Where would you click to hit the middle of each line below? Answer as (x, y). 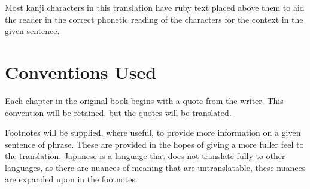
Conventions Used (81, 71)
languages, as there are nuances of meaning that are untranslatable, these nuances (155, 167)
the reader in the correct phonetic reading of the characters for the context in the (154, 19)
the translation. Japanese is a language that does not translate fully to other (145, 156)
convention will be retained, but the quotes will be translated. (118, 112)
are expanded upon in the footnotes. (71, 179)
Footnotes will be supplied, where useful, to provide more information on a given (153, 132)
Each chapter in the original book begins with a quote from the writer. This (144, 100)
